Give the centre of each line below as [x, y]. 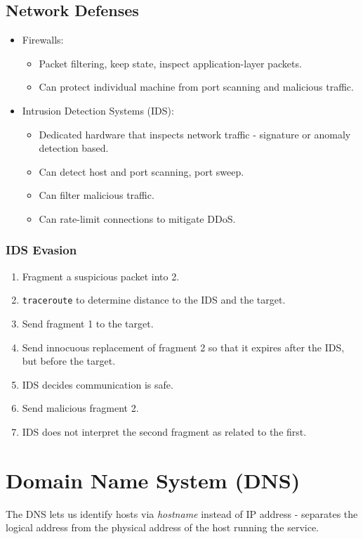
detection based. [74, 148]
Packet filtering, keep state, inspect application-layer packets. [170, 63]
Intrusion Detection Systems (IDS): [98, 110]
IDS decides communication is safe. [98, 384]
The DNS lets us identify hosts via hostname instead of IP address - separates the [182, 513]
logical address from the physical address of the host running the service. [163, 527]
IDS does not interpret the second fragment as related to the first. [164, 431]
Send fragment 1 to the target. [88, 324]
